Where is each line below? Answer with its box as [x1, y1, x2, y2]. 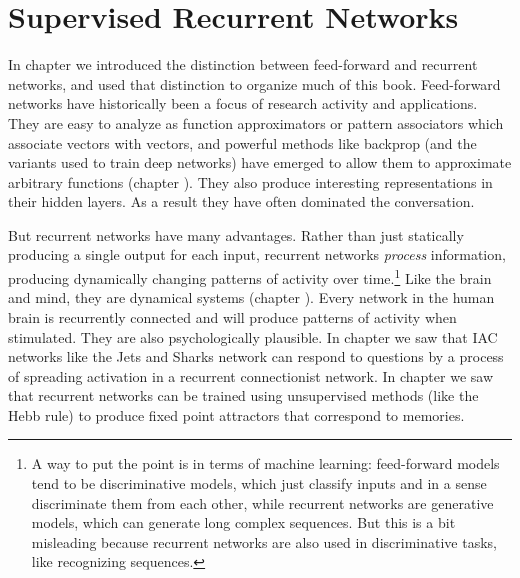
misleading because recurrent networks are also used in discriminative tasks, [31, 531, 497, 552]
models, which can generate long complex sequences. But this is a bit [31, 512, 456, 533]
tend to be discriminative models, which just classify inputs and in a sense [31, 473, 487, 494]
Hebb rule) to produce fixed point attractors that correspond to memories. [8, 404, 465, 425]
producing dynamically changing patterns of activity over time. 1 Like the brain [8, 265, 492, 288]
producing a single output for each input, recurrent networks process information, [8, 244, 506, 265]
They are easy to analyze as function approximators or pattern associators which [8, 112, 504, 133]
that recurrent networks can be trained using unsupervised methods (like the [8, 385, 479, 406]
